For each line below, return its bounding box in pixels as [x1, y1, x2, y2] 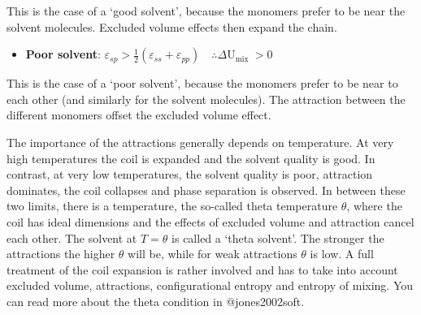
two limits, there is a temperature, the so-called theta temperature [7, 197, 338, 214]
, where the [346, 197, 402, 214]
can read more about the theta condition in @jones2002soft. [7, 292, 305, 309]
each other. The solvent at [7, 229, 137, 246]
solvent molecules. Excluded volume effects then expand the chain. [7, 18, 337, 35]
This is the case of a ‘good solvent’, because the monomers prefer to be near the [7, 2, 406, 19]
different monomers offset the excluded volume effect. [7, 106, 271, 123]
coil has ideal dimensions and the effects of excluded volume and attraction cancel [7, 213, 414, 230]
